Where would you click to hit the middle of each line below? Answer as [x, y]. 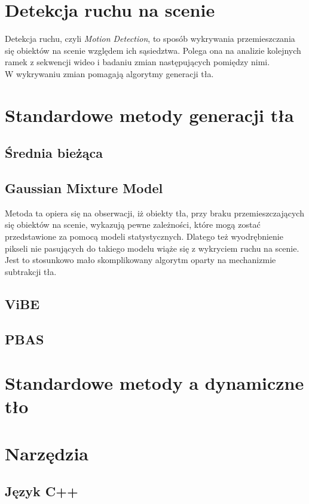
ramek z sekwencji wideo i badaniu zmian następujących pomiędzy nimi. [137, 62]
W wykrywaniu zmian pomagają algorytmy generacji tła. [109, 73]
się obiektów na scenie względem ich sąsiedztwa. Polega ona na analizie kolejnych [153, 50]
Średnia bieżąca [54, 153]
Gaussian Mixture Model [84, 188]
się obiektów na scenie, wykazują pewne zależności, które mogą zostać [133, 224]
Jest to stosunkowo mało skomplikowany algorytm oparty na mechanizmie [140, 260]
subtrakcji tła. [31, 271]
